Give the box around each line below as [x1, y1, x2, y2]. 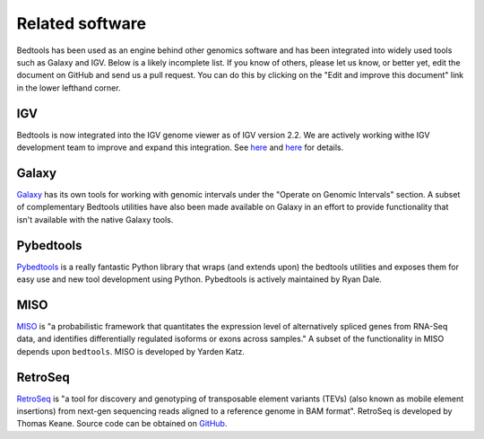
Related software [16, 13, 147, 33]
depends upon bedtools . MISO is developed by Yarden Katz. [16, 346, 246, 356]
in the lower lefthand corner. [16, 82, 121, 93]
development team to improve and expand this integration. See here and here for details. [16, 142, 344, 153]
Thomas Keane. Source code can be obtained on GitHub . [16, 418, 228, 429]
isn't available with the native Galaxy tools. [16, 214, 174, 224]
